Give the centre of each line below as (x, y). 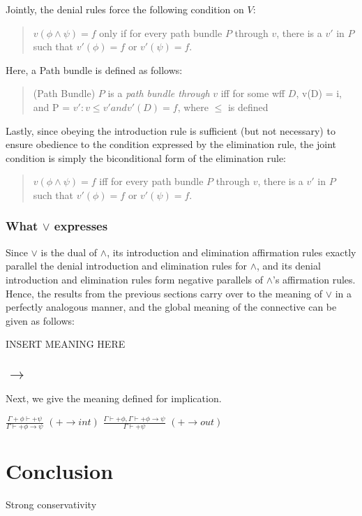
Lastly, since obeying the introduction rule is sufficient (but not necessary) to (171, 130)
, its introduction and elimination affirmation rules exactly (232, 252)
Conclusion (60, 471)
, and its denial (289, 266)
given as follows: (40, 320)
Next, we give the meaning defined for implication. (114, 398)
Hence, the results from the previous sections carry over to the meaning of (164, 293)
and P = (52, 106)
